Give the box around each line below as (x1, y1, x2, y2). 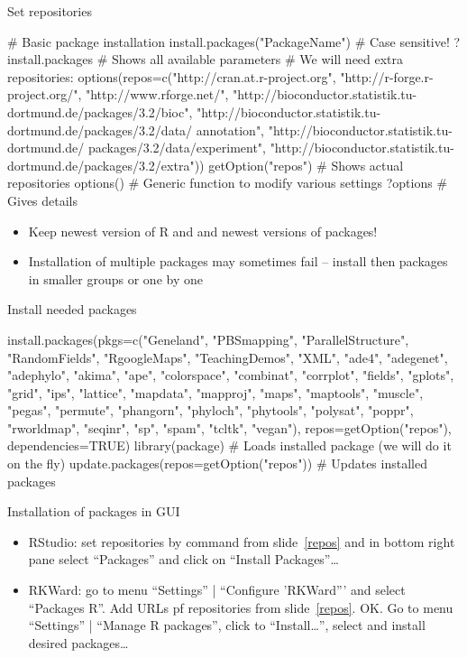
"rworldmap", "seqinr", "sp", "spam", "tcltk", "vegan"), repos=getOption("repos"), (7, 418, 452, 437)
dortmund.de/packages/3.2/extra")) (7, 155, 205, 174)
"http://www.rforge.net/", (85, 85, 229, 104)
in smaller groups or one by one (28, 269, 203, 288)
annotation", (196, 120, 265, 139)
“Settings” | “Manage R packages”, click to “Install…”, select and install (28, 616, 426, 635)
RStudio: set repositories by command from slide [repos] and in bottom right (28, 532, 455, 551)
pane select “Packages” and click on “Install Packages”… (28, 550, 339, 569)
